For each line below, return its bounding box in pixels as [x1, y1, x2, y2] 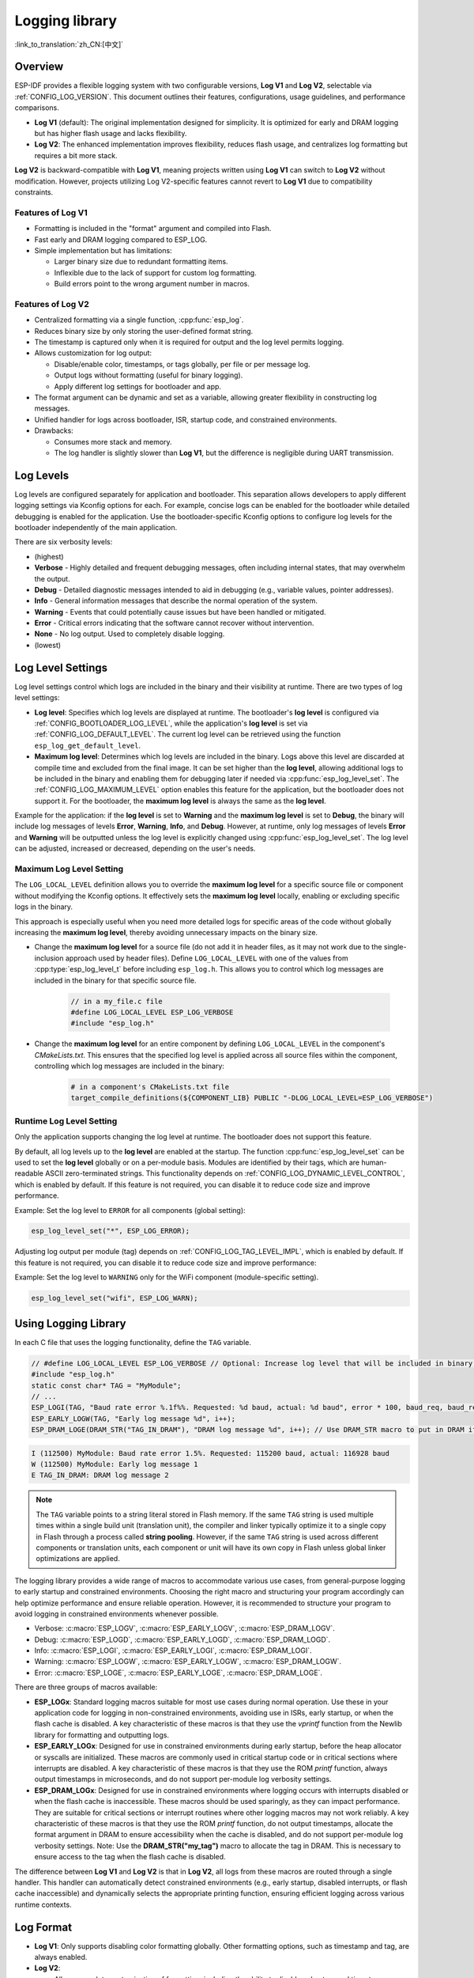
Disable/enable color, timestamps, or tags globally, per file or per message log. [54, 359, 311, 369]
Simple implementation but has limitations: [34, 245, 173, 255]
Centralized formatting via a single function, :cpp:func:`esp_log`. [34, 315, 244, 324]
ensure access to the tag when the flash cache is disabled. [34, 1852, 226, 1862]
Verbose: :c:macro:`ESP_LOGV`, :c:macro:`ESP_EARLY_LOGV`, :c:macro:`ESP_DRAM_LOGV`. [34, 1624, 335, 1633]
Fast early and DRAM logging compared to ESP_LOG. [34, 234, 208, 244]
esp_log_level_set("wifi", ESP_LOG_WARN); [31, 1294, 198, 1303]
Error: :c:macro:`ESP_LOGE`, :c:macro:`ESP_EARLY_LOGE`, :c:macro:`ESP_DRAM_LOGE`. [34, 1668, 323, 1677]
